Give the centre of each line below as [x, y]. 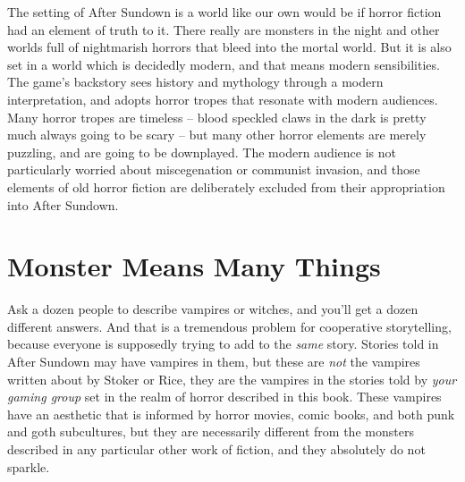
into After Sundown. [63, 204]
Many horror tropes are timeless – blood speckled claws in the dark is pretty [217, 117]
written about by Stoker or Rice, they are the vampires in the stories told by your [232, 379]
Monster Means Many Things [194, 266]
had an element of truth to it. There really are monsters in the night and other [224, 29]
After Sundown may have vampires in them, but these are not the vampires [214, 362]
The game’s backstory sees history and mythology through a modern [195, 82]
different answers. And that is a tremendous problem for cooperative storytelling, [229, 326]
